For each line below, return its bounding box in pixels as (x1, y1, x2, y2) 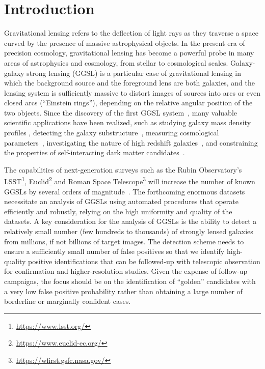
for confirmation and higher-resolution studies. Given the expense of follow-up (4, 266, 248, 276)
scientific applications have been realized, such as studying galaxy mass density (4, 117, 251, 128)
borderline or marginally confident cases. (4, 296, 131, 306)
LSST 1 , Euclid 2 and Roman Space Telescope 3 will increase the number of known (4, 175, 255, 187)
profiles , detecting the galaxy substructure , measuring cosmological (4, 127, 219, 138)
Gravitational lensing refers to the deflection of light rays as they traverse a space (4, 27, 258, 38)
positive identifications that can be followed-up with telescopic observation (28, 256, 260, 266)
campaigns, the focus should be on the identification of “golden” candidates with (4, 276, 256, 287)
